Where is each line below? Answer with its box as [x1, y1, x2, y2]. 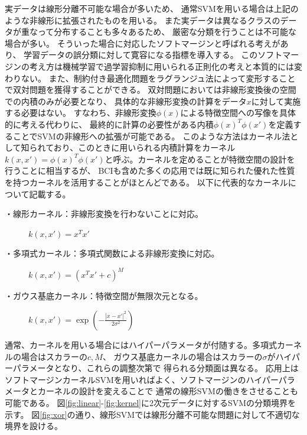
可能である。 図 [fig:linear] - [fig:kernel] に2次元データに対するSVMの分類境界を [5, 396, 296, 408]
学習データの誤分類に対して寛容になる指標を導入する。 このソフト [24, 48, 283, 61]
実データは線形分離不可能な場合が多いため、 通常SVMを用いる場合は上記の [5, 2, 299, 14]
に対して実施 [251, 95, 301, 107]
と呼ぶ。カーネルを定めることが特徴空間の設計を [104, 152, 295, 165]
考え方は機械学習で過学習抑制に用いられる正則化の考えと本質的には [29, 60, 294, 72]
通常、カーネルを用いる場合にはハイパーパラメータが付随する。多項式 [5, 338, 277, 350]
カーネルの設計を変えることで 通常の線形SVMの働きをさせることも [37, 385, 298, 397]
